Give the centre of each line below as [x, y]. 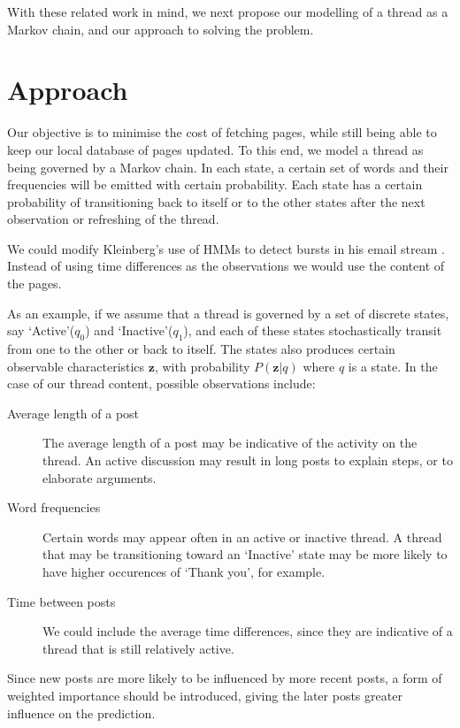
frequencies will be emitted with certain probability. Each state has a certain [215, 184]
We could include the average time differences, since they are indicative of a [248, 631]
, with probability [202, 366]
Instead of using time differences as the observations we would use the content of [226, 266]
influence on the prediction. [81, 713]
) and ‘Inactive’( [129, 330]
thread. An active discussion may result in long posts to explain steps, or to [248, 460]
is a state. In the [393, 366]
